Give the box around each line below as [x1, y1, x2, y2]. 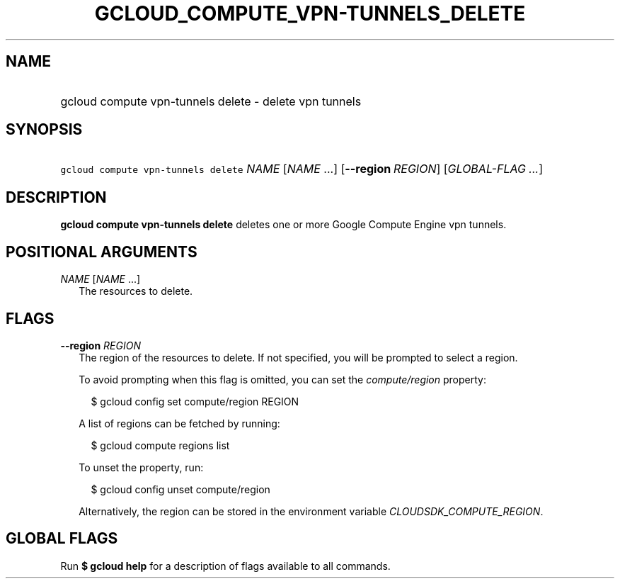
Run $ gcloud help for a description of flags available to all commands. [60, 559, 391, 572]
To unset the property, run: [79, 461, 204, 473]
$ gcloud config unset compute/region [91, 483, 270, 495]
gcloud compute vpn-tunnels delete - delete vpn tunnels [60, 94, 362, 108]
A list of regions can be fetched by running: [79, 417, 280, 429]
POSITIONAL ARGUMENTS [6, 242, 197, 261]
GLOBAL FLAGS [6, 529, 118, 548]
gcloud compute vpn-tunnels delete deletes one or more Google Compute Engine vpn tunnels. [60, 218, 507, 231]
